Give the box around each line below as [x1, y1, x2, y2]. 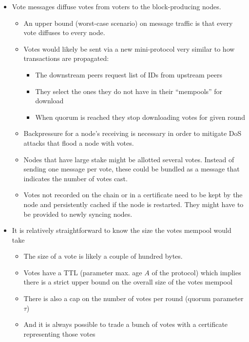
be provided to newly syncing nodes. [23, 209, 133, 219]
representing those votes [23, 328, 96, 339]
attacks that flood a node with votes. [23, 137, 134, 148]
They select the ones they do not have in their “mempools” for [35, 86, 223, 96]
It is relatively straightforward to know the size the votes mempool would [12, 225, 231, 235]
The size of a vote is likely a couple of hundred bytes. [23, 251, 183, 261]
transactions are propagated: [23, 53, 109, 63]
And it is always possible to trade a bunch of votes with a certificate [23, 319, 228, 329]
